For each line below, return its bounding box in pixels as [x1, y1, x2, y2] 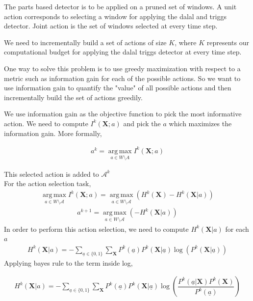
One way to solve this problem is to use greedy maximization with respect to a [4, 63, 241, 73]
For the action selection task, [4, 178, 91, 189]
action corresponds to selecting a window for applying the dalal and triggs [4, 11, 227, 21]
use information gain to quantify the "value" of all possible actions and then [4, 82, 231, 93]
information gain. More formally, [4, 128, 102, 138]
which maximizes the [169, 118, 232, 128]
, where [175, 37, 197, 47]
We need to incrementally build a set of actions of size [4, 37, 167, 47]
